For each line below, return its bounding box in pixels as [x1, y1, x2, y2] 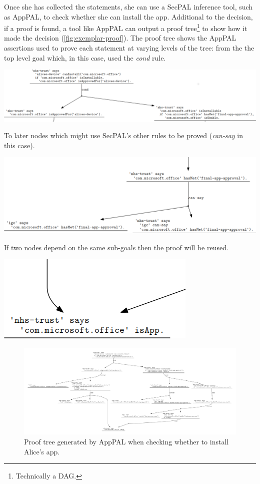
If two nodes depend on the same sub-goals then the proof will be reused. [4, 242, 228, 252]
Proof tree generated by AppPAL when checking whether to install [24, 436, 229, 446]
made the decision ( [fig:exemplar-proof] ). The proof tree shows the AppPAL [4, 33, 236, 43]
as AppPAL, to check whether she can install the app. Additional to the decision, [4, 11, 253, 22]
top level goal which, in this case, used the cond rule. [4, 52, 166, 63]
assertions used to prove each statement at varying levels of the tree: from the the [4, 43, 254, 53]
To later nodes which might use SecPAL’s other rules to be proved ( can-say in [4, 130, 243, 141]
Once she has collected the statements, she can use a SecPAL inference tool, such [4, 2, 253, 12]
